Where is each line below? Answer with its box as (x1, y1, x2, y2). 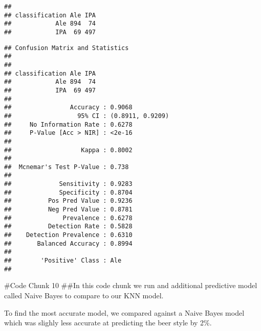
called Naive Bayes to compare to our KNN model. (4, 290, 164, 300)
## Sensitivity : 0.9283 (4, 180, 133, 188)
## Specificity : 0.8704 (4, 188, 133, 196)
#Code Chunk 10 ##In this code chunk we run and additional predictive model (4, 280, 257, 291)
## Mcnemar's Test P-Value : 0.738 (4, 163, 129, 171)
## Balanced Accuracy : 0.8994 (4, 240, 133, 247)
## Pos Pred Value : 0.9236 (4, 197, 133, 205)
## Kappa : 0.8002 (4, 146, 133, 154)
